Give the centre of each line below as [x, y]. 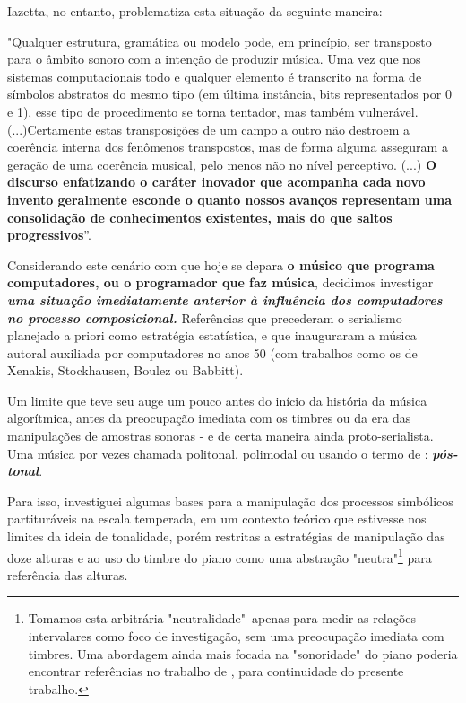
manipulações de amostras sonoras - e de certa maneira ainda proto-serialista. [220, 436]
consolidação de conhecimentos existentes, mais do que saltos [200, 217]
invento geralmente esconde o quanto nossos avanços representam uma [230, 199]
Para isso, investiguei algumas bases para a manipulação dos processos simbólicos [230, 501]
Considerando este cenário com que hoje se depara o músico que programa [221, 264]
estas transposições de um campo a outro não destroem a [252, 129]
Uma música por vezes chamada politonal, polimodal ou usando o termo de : [218, 453]
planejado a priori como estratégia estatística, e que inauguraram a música [212, 335]
